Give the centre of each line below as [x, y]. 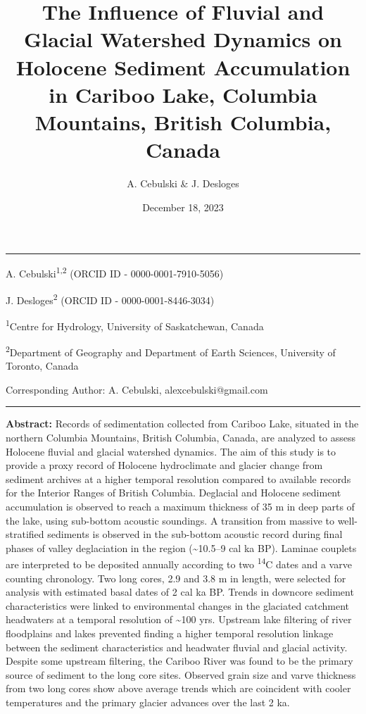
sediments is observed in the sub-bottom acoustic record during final [195, 534]
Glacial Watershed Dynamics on [183, 39]
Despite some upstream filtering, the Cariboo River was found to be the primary [179, 661]
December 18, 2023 [183, 207]
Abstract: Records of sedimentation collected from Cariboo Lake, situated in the [182, 424]
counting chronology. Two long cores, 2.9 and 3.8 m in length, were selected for [176, 578]
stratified [25, 534]
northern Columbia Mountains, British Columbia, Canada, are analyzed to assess [181, 438]
